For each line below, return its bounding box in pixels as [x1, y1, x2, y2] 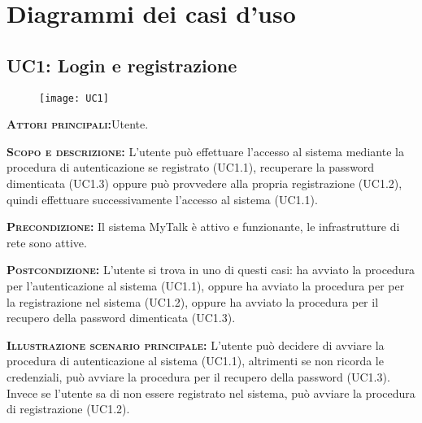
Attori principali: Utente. [7, 116, 149, 133]
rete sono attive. [7, 233, 87, 251]
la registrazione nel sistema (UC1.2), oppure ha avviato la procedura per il [7, 293, 379, 310]
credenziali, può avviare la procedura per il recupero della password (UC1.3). [7, 368, 390, 385]
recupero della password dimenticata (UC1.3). [7, 309, 236, 326]
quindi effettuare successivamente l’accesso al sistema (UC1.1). [7, 190, 318, 207]
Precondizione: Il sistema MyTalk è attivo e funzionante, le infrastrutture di [7, 218, 400, 235]
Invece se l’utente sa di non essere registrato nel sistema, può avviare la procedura [7, 384, 415, 401]
